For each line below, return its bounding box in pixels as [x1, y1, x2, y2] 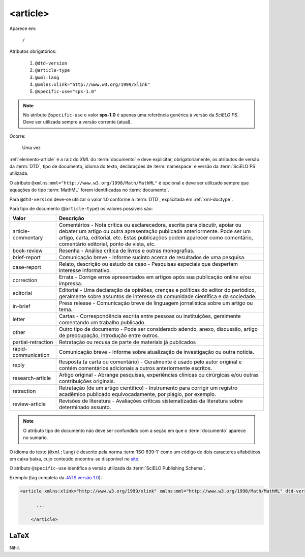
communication [12, 352, 50, 359]
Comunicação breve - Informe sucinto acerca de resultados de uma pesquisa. [58, 254, 246, 261]
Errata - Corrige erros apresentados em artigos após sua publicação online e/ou [58, 273, 251, 281]
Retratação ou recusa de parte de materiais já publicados [58, 338, 196, 346]
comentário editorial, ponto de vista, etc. [58, 240, 156, 247]
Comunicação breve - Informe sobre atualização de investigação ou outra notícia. [58, 349, 254, 356]
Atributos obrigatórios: [9, 48, 57, 54]
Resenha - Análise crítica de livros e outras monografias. [58, 247, 195, 254]
